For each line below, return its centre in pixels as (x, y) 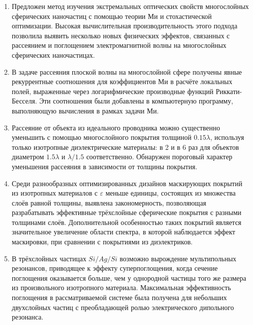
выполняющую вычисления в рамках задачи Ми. (85, 110)
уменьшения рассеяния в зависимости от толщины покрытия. (104, 166)
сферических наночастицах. (53, 54)
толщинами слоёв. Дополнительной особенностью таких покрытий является (126, 222)
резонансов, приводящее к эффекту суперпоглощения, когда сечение (115, 268)
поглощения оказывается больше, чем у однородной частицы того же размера (129, 277)
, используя (227, 137)
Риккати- (229, 91)
